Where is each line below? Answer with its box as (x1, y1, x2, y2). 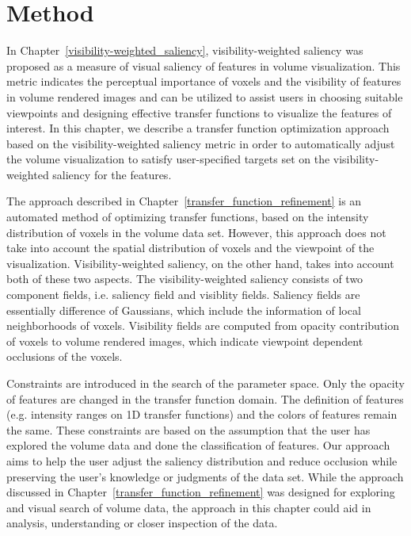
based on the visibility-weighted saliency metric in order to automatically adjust (6, 135, 395, 151)
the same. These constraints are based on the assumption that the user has (6, 421, 371, 438)
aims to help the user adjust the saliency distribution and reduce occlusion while (6, 452, 398, 469)
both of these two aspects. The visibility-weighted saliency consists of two (6, 270, 363, 287)
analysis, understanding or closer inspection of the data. (6, 515, 278, 531)
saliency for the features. (52, 166, 172, 182)
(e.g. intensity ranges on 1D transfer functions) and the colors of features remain (6, 406, 398, 423)
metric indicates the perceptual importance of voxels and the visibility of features (6, 73, 401, 90)
